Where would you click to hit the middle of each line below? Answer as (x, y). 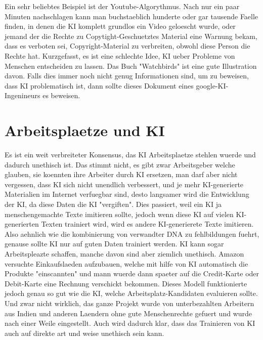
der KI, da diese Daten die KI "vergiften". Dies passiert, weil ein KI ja (113, 204)
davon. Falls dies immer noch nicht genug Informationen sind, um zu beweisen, (127, 76)
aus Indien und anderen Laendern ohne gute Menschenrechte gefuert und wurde (128, 313)
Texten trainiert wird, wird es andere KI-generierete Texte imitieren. (147, 224)
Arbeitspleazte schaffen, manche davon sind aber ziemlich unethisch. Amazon (124, 253)
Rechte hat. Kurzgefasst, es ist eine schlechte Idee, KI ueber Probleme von (120, 55)
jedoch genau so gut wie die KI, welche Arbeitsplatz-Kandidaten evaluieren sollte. (131, 293)
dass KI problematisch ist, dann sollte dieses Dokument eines (99, 85)
